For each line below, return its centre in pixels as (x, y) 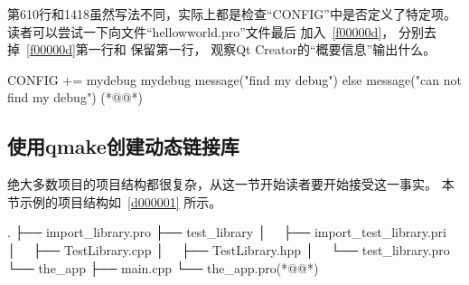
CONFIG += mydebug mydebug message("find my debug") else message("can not (234, 79)
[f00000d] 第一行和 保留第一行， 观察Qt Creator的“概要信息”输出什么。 (231, 49)
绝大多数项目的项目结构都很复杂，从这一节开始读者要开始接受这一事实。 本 (231, 184)
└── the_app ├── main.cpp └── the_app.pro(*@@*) (163, 267)
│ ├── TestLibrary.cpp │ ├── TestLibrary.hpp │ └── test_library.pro (229, 249)
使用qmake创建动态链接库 (123, 146)
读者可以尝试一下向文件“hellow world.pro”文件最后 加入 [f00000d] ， (201, 31)
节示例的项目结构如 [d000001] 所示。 (115, 201)
